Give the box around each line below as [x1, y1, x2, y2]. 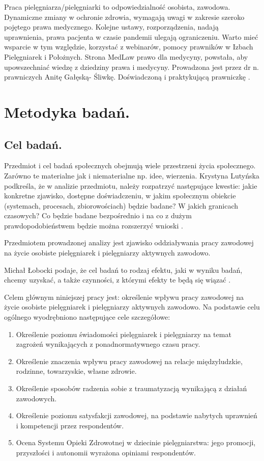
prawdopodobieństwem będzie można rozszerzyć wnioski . [4, 220, 183, 231]
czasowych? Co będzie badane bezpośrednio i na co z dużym [4, 210, 192, 221]
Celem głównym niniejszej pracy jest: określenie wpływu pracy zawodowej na [4, 291, 244, 302]
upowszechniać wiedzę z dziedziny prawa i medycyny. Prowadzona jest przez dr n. [4, 61, 259, 72]
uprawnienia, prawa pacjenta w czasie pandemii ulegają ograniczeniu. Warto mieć [4, 31, 258, 42]
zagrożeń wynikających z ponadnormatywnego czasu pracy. [16, 339, 200, 349]
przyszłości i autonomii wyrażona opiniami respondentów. [16, 447, 196, 457]
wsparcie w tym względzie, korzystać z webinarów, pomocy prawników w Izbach [4, 41, 253, 52]
